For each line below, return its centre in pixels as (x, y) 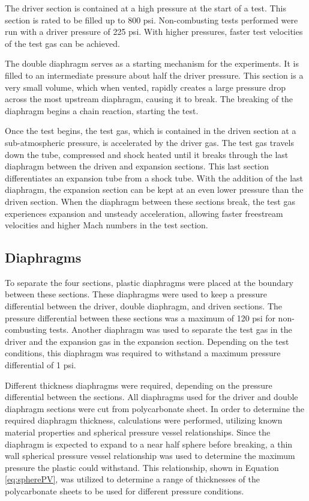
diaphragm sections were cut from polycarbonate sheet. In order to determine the (155, 408)
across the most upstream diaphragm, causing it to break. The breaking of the (149, 99)
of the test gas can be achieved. (62, 43)
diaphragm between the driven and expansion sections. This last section (137, 166)
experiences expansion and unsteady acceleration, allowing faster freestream (144, 213)
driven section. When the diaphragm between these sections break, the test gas (150, 201)
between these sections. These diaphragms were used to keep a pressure (136, 294)
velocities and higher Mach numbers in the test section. (106, 225)
